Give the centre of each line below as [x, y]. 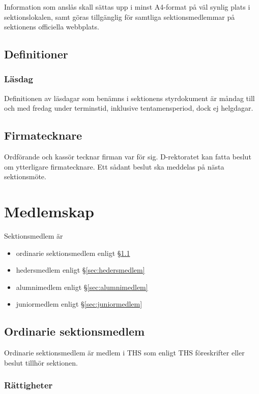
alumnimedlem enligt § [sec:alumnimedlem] [82, 287]
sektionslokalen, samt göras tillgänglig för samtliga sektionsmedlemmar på [120, 17]
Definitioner [36, 54]
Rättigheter [28, 385]
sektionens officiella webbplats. [52, 27]
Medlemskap [49, 211]
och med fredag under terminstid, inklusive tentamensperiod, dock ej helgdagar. [129, 108]
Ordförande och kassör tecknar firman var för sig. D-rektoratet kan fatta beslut [128, 157]
